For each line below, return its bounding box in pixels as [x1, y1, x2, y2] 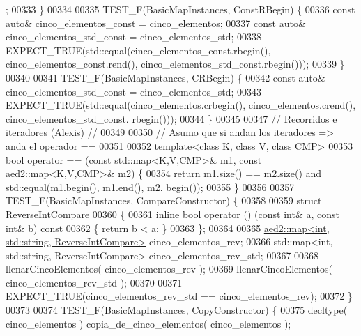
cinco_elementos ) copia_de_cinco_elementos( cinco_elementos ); [6, 316, 291, 330]
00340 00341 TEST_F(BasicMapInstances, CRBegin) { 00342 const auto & [6, 70, 325, 84]
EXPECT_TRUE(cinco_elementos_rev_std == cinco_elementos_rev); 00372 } [6, 289, 353, 303]
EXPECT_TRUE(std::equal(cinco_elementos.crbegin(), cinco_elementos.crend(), [6, 98, 356, 112]
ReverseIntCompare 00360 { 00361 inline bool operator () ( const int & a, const [6, 206, 339, 221]
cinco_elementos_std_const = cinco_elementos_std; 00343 [6, 84, 262, 98]
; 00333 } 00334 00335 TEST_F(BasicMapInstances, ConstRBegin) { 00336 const [6, 2, 355, 16]
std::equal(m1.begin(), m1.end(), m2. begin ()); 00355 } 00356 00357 [6, 179, 295, 194]
